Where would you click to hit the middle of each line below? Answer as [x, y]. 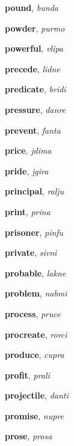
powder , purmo [35, 28]
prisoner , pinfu [34, 232]
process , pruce [33, 313]
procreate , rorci [36, 334]
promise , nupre [34, 415]
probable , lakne [35, 273]
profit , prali [27, 375]
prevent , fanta [33, 130]
